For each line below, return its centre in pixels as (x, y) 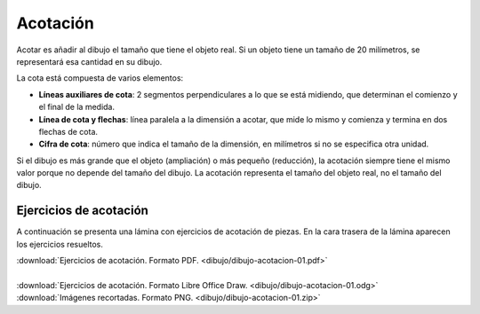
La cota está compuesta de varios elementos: (100, 78)
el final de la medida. (77, 107)
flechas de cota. (68, 131)
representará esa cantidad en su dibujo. (89, 61)
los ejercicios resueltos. (60, 244)
